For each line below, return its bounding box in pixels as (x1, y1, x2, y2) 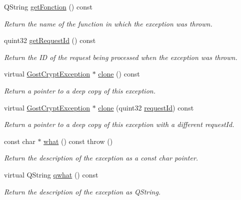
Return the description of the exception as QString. (4, 186, 161, 196)
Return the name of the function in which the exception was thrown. (4, 18, 212, 28)
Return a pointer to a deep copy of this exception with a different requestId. (4, 119, 234, 129)
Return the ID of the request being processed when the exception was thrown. (4, 51, 237, 62)
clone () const (98, 68, 140, 79)
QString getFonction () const (4, 1, 92, 11)
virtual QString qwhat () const (4, 169, 98, 179)
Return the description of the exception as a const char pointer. (4, 152, 198, 163)
